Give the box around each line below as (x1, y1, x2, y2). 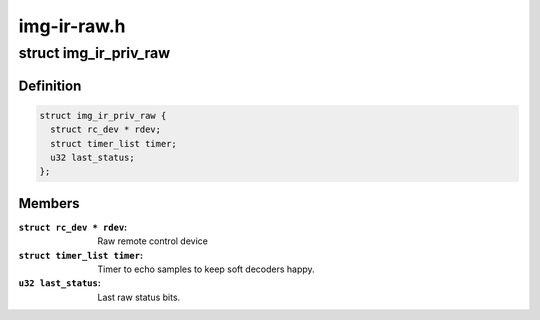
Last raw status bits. (97, 291, 181, 303)
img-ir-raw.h (18, 15, 126, 37)
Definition (18, 77, 82, 94)
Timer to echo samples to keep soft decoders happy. (97, 263, 315, 275)
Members (18, 195, 80, 212)
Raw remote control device (97, 235, 209, 247)
